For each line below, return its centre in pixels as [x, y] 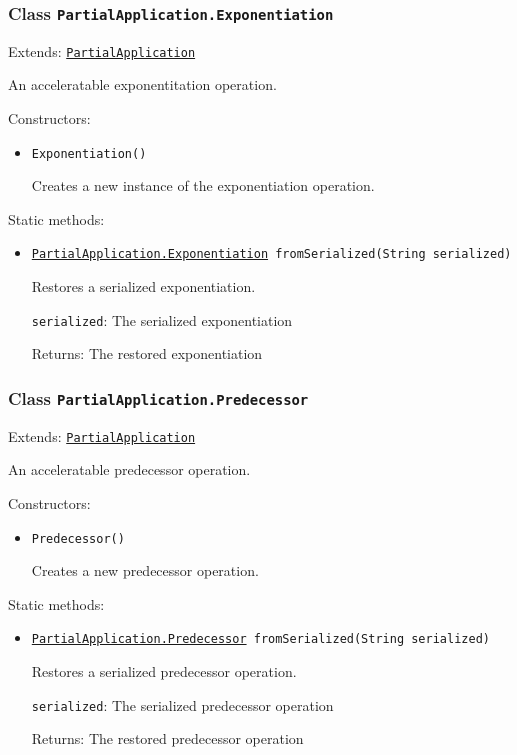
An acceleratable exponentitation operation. [142, 84]
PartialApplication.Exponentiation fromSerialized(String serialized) [271, 254]
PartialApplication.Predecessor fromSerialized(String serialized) [260, 639]
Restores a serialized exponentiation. [143, 286]
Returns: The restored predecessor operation [167, 738]
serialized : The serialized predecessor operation [182, 704]
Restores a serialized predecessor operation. [164, 671]
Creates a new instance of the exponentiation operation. [203, 185]
